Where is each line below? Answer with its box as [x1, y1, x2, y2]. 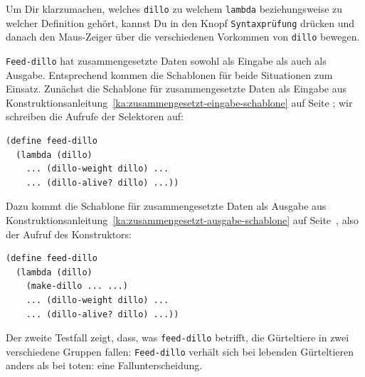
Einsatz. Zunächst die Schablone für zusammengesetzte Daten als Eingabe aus [6, 81, 347, 96]
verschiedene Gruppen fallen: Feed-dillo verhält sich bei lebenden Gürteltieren [6, 344, 354, 359]
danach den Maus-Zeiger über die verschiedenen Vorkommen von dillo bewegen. [6, 29, 360, 44]
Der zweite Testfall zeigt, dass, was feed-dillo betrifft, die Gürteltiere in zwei [6, 330, 349, 345]
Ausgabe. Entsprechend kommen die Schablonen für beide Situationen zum [6, 67, 333, 82]
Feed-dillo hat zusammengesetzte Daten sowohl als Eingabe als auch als [6, 53, 327, 68]
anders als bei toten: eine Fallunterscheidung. [6, 358, 203, 373]
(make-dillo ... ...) [26, 281, 128, 292]
